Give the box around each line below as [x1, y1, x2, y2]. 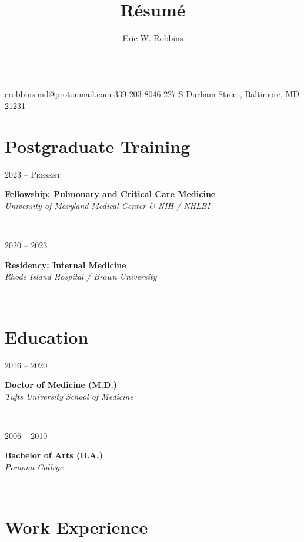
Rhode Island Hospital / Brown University [5, 270, 157, 282]
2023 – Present [5, 168, 61, 180]
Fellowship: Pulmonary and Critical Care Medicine [5, 188, 216, 200]
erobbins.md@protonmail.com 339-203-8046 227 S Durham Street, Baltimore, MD [5, 88, 299, 100]
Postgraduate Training [5, 134, 191, 158]
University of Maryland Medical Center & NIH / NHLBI [5, 199, 211, 211]
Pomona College [5, 461, 64, 473]
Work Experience [5, 515, 148, 539]
